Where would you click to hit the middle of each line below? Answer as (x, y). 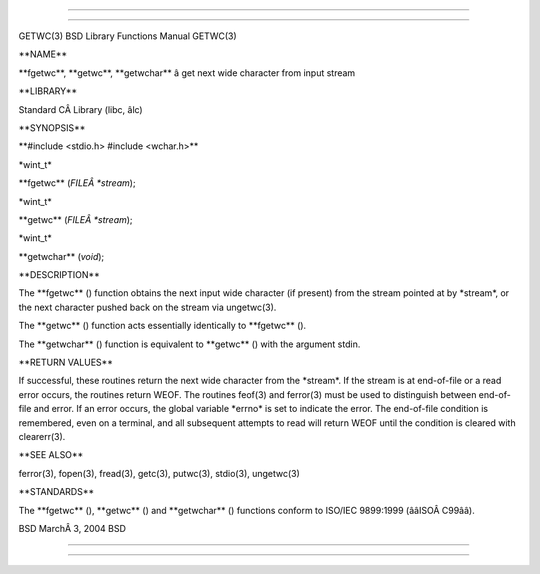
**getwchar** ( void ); (61, 256)
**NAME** (43, 54)
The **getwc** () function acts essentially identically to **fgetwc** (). (162, 326)
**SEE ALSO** (51, 455)
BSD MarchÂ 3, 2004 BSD (72, 528)
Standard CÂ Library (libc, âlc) (81, 109)
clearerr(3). (42, 436)
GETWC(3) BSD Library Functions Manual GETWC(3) (127, 36)
